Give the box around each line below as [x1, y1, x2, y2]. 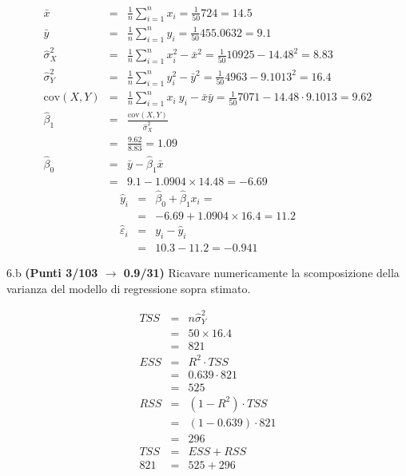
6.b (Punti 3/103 [6, 264, 98, 280]
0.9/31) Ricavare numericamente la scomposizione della [123, 264, 400, 280]
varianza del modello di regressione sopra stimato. [6, 280, 251, 296]
